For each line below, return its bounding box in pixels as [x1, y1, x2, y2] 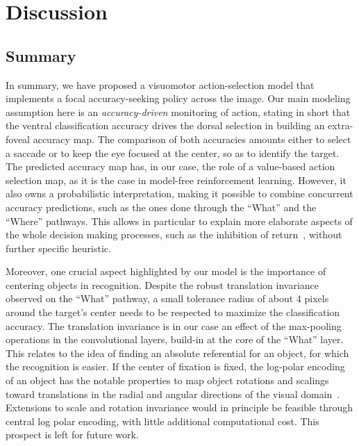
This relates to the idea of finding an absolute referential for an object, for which [6, 345, 349, 360]
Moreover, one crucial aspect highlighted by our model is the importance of [6, 264, 326, 279]
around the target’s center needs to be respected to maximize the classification [6, 305, 340, 320]
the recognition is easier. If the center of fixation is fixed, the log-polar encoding [6, 359, 345, 374]
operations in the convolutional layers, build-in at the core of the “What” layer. [6, 332, 344, 347]
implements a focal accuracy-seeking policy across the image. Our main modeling [6, 91, 351, 106]
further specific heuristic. [6, 240, 111, 255]
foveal [6, 131, 30, 146]
